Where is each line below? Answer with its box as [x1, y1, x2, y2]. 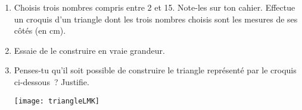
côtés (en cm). [14, 24, 66, 37]
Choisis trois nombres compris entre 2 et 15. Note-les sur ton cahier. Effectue [14, 1, 295, 13]
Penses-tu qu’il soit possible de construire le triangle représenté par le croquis [14, 64, 297, 76]
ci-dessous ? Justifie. [14, 75, 89, 88]
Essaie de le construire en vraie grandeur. [14, 44, 165, 56]
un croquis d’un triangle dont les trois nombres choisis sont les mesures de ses [14, 12, 298, 25]
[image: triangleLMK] [14, 96, 99, 105]
